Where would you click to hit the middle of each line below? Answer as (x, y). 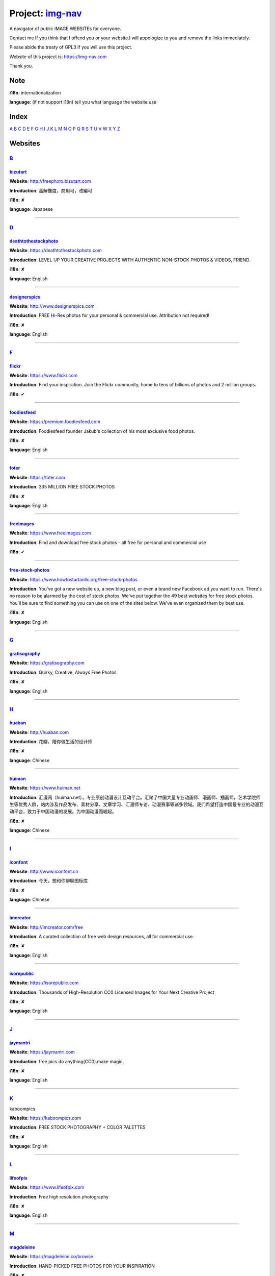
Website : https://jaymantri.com (42, 1052)
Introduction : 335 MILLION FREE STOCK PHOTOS (62, 487)
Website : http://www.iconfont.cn (44, 872)
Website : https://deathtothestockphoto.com (56, 251)
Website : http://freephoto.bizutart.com (50, 181)
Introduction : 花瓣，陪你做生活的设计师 (51, 741)
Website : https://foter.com (37, 477)
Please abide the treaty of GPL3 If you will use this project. (71, 47)
